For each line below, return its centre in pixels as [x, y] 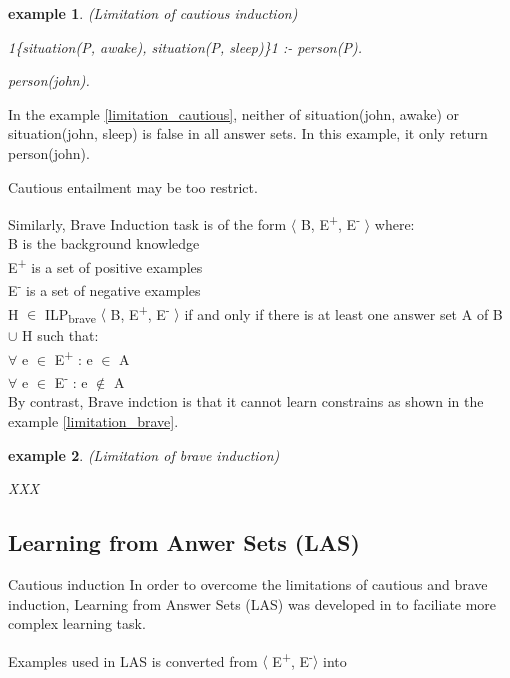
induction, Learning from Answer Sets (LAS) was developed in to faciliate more [252, 603]
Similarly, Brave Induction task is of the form [147, 223]
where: [394, 223]
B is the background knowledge [104, 243]
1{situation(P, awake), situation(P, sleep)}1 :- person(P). [185, 46]
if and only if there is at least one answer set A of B [343, 313]
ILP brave [70, 314]
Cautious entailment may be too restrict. [133, 186]
